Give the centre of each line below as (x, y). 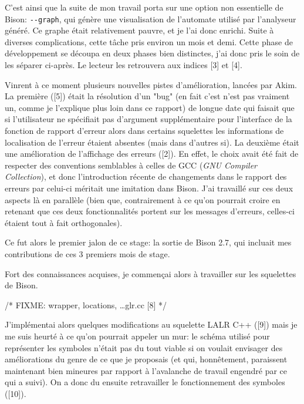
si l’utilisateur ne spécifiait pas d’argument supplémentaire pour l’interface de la (148, 119)
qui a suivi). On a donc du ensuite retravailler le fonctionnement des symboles (145, 382)
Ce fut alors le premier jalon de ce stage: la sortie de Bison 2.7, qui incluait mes (148, 242)
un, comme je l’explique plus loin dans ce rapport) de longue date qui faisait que (150, 107)
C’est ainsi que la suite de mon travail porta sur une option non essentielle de (144, 7)
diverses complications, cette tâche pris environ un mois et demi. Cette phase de (149, 41)
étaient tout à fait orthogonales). (64, 222)
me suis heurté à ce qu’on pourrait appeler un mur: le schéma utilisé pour (137, 336)
